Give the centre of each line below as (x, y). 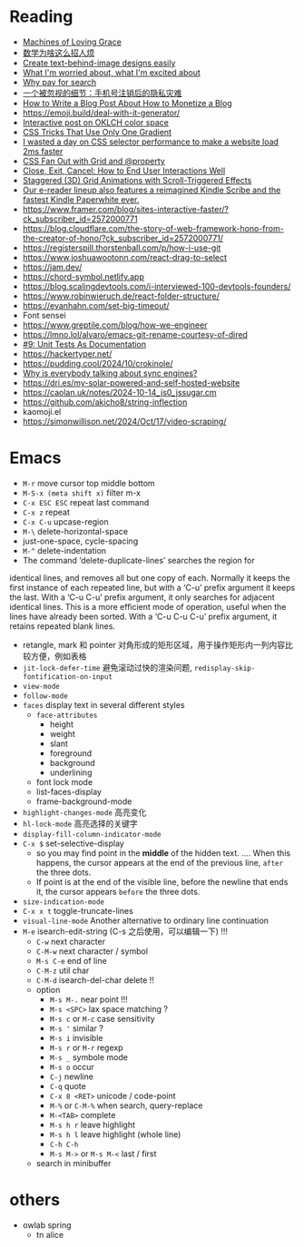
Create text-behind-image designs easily (99, 63)
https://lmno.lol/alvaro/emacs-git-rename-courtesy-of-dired (135, 334)
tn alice (50, 1234)
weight (62, 733)
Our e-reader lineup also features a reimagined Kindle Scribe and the (152, 190)
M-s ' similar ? (77, 1028)
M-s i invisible (76, 1037)
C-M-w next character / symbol (92, 951)
